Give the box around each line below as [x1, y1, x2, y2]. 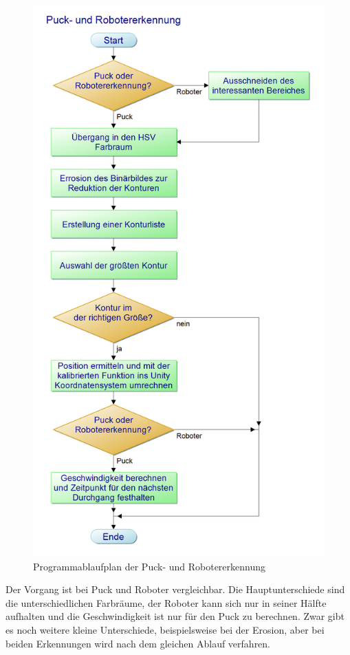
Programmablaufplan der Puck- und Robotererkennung [33, 559, 266, 573]
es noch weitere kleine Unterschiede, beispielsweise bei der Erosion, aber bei [6, 623, 325, 637]
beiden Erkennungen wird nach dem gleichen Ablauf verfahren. [6, 636, 271, 650]
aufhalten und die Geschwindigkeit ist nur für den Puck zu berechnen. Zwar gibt [6, 609, 344, 623]
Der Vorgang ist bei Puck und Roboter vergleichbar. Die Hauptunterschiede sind [6, 582, 345, 597]
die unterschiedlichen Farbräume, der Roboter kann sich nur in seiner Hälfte [6, 595, 327, 610]
